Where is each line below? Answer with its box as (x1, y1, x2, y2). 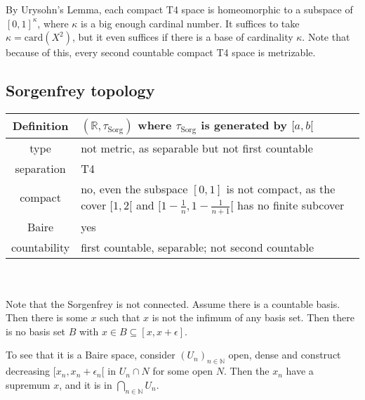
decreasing (6, 363, 51, 378)
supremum (6, 377, 51, 392)
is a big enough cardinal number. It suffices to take (81, 15, 300, 30)
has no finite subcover (237, 196, 345, 213)
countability (11, 238, 70, 255)
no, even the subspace (81, 180, 188, 197)
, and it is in (59, 377, 112, 392)
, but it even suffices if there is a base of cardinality (72, 30, 293, 44)
